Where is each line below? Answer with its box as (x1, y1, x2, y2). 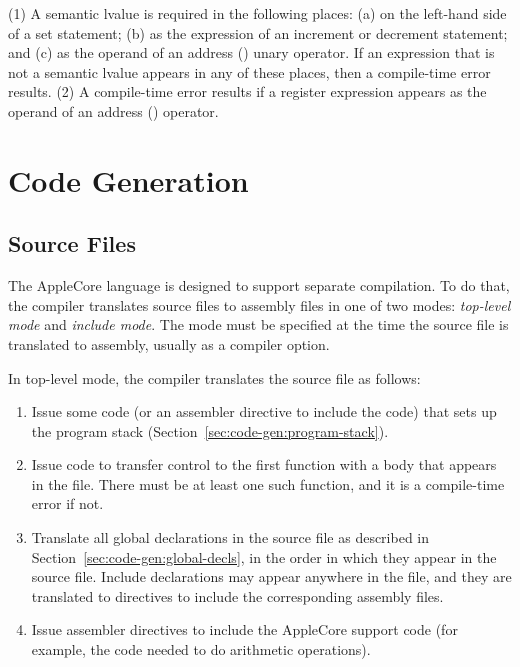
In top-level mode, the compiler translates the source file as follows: (8, 367, 421, 388)
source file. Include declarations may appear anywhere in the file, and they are (31, 566, 512, 587)
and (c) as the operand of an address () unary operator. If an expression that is (8, 42, 495, 63)
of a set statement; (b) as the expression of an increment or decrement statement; (8, 22, 508, 43)
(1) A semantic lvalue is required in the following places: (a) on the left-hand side (8, 3, 507, 23)
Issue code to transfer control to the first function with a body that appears (31, 454, 497, 475)
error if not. (31, 493, 104, 514)
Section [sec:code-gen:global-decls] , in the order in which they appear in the (31, 546, 497, 567)
